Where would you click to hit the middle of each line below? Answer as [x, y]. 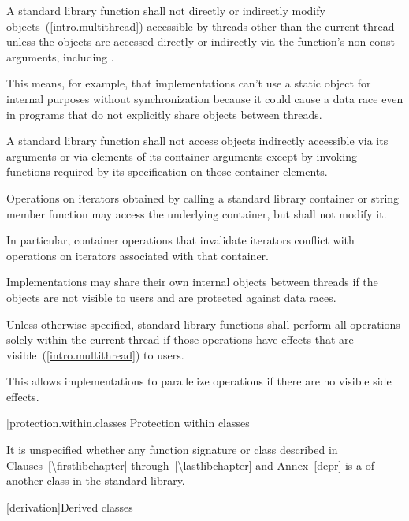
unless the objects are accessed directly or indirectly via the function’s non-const [201, 41]
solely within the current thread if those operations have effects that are [180, 339]
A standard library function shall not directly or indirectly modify [166, 10]
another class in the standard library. [96, 480]
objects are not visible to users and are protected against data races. [171, 297]
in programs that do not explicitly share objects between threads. [164, 114]
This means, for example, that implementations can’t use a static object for [189, 83]
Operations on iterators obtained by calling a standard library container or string [203, 197]
